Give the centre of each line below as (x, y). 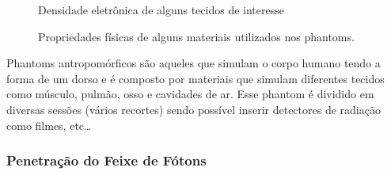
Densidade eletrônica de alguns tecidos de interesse (161, 10)
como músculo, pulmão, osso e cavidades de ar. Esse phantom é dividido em (190, 94)
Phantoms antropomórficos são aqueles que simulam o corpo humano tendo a (194, 63)
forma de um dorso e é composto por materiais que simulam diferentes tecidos (195, 78)
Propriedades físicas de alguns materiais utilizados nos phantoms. (196, 36)
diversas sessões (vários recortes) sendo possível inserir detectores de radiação (194, 109)
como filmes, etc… (49, 125)
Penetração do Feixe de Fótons (106, 160)
